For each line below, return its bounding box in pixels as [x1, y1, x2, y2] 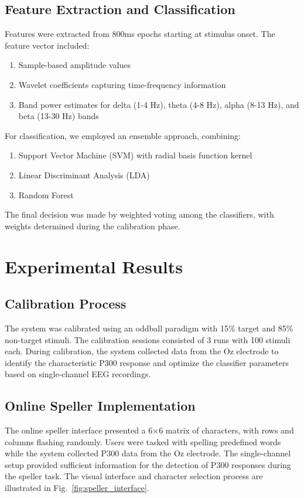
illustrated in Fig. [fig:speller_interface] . [5, 482, 149, 494]
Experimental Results [5, 254, 183, 278]
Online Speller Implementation [5, 397, 196, 415]
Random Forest [18, 188, 74, 201]
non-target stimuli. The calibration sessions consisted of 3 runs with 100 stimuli [5, 333, 291, 345]
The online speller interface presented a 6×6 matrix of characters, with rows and [5, 424, 294, 436]
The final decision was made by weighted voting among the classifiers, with [5, 208, 274, 221]
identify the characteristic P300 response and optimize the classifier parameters [5, 356, 289, 368]
